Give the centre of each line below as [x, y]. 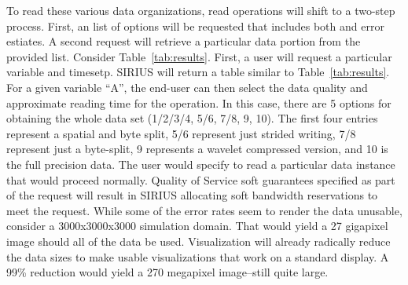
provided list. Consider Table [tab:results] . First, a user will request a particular [199, 56]
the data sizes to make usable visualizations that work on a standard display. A [198, 256]
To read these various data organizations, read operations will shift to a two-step [201, 10]
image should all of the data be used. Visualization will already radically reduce [198, 241]
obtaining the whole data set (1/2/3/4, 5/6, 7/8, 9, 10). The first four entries [192, 118]
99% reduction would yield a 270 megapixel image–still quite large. [167, 272]
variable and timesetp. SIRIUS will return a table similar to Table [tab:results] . [198, 72]
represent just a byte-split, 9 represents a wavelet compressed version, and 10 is [197, 149]
